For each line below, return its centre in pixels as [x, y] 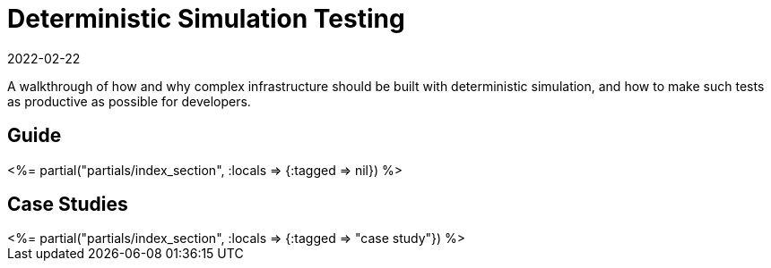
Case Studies [68, 205]
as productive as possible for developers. [129, 101]
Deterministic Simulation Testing [206, 19]
